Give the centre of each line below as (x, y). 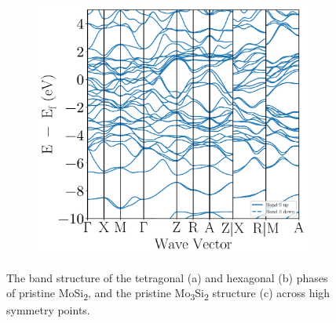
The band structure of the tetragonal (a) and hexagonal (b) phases (167, 277)
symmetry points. (48, 310)
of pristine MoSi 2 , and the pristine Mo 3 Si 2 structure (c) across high (168, 294)
